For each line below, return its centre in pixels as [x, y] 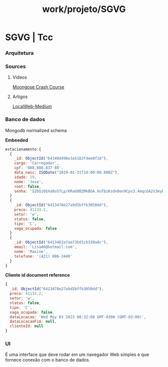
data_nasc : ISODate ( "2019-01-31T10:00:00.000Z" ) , [67, 173]
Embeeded [17, 140]
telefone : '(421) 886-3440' [43, 256]
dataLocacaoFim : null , [33, 321]
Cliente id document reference [37, 275]
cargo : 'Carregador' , [36, 163]
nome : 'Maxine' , [31, 251]
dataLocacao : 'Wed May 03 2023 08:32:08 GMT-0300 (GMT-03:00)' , [78, 317]
